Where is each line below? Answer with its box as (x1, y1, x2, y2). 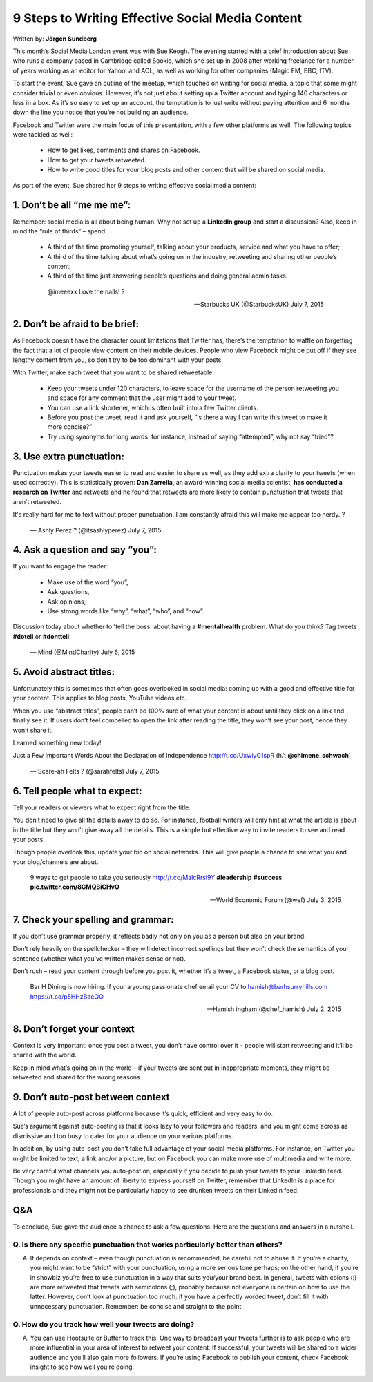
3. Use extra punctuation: (12, 450, 124, 462)
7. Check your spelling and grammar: (12, 914, 174, 925)
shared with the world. (12, 1050, 77, 1059)
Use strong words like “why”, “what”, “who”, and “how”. (47, 607, 204, 615)
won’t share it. (12, 726, 53, 734)
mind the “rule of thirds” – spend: (12, 227, 107, 235)
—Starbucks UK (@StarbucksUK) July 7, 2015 (193, 300, 324, 309)
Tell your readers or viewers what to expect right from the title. (12, 803, 191, 812)
